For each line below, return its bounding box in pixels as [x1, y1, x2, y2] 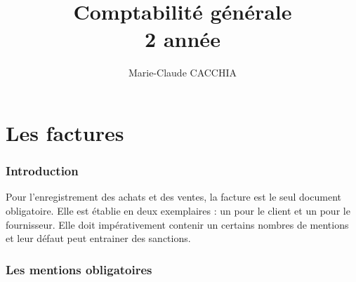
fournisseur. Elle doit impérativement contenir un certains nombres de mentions [6, 217, 349, 231]
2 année [145, 25, 220, 53]
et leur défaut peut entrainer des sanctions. [6, 231, 191, 246]
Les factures [6, 118, 124, 147]
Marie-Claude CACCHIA [128, 65, 237, 80]
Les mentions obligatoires [6, 260, 152, 278]
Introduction [6, 162, 79, 180]
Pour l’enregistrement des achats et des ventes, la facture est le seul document [6, 189, 341, 204]
